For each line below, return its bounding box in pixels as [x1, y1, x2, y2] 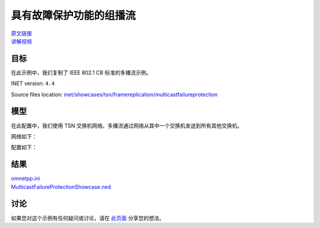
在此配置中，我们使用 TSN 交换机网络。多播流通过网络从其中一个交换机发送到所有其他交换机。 [11, 122, 243, 129]
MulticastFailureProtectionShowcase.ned [11, 183, 111, 190]
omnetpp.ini [11, 175, 40, 182]
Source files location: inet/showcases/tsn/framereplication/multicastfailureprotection [11, 91, 218, 98]
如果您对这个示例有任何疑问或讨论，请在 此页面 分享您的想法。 [11, 214, 165, 221]
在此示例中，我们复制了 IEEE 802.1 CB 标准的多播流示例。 [11, 69, 152, 76]
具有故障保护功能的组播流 [11, 9, 136, 22]
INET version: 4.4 [11, 80, 55, 87]
